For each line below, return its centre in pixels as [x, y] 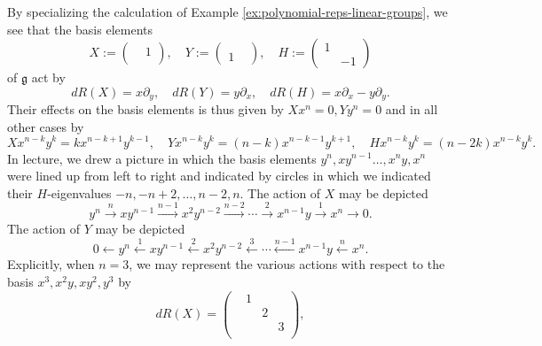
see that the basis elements [80, 29]
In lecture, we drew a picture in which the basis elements [162, 158]
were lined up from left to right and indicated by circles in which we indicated [219, 176]
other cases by [46, 126]
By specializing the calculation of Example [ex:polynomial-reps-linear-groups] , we [228, 12]
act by [48, 77]
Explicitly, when [51, 264]
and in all [412, 109]
